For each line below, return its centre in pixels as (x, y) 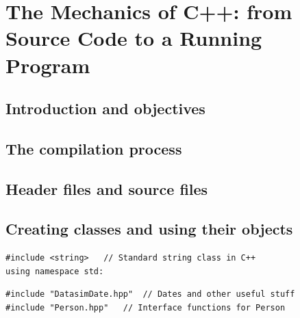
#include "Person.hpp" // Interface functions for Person (146, 308)
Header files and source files (107, 188)
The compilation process (94, 148)
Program (48, 65)
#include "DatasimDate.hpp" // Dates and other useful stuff (150, 294)
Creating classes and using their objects (149, 229)
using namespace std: (55, 271)
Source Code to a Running (134, 38)
